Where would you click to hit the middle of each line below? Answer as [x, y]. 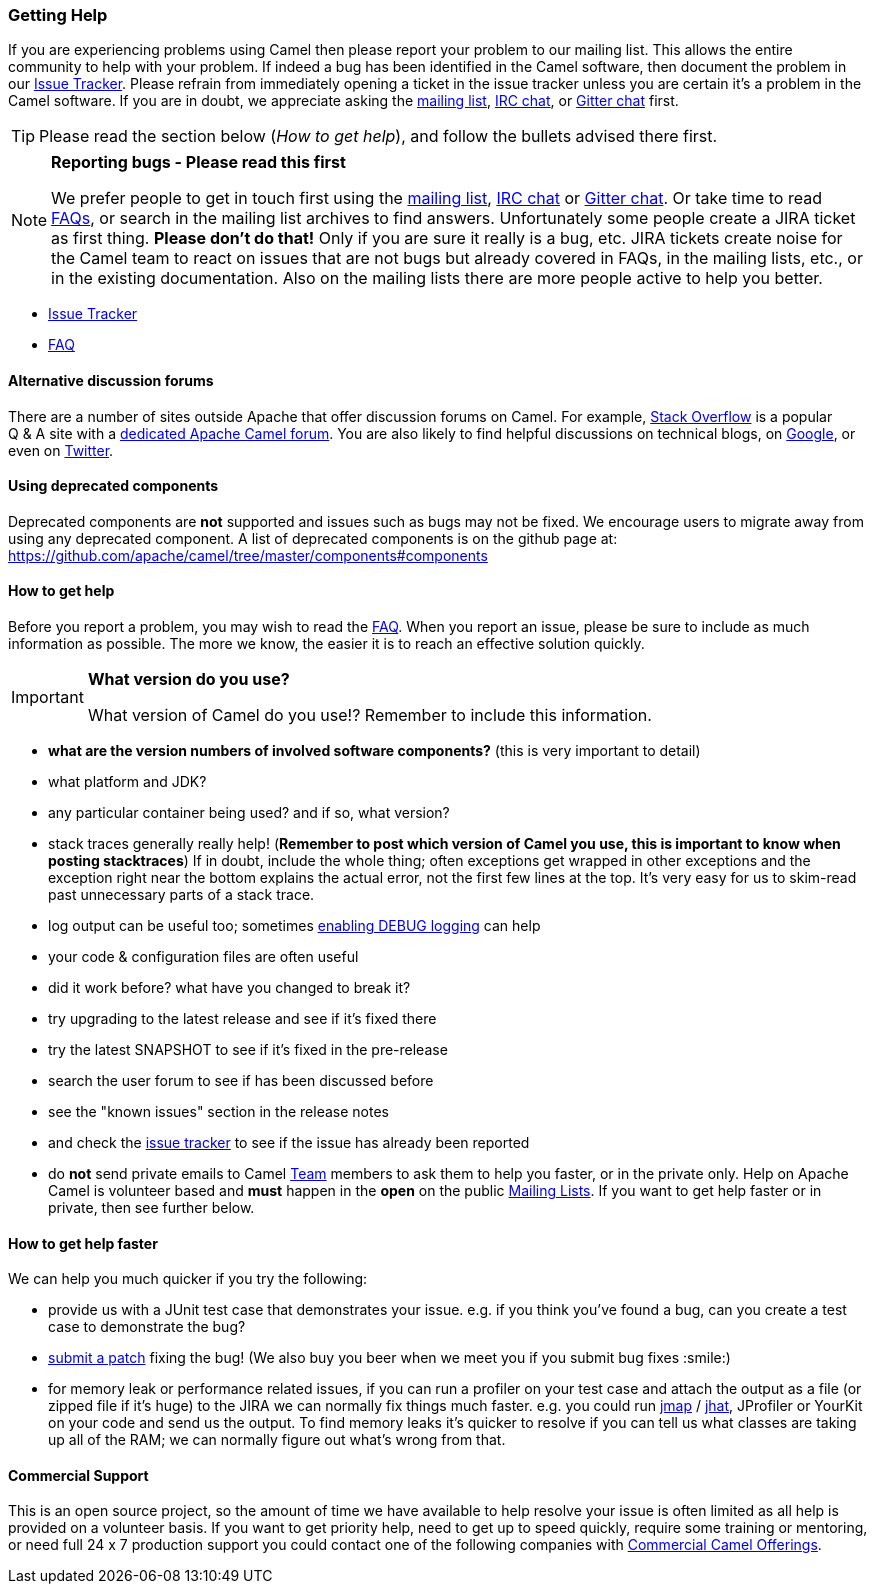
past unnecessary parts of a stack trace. [181, 895]
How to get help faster [83, 1243]
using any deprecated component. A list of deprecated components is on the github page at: [313, 538]
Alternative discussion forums [111, 380]
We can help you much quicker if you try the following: [188, 1279]
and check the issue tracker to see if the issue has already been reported [289, 1143]
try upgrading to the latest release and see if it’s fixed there [242, 1019]
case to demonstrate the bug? [147, 1327]
